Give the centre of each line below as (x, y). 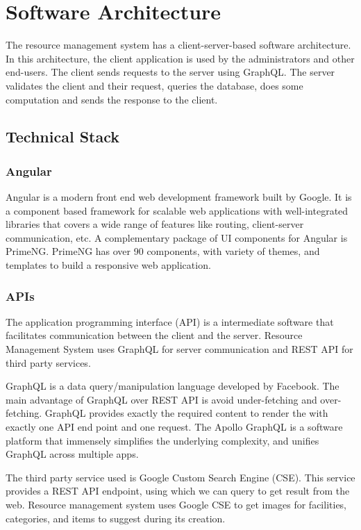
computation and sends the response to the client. (112, 99)
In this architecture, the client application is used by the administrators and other (180, 58)
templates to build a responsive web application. (108, 265)
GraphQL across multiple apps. (72, 454)
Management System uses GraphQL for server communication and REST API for (179, 349)
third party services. (48, 362)
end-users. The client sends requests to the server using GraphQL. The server (170, 72)
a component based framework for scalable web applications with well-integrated (177, 210)
